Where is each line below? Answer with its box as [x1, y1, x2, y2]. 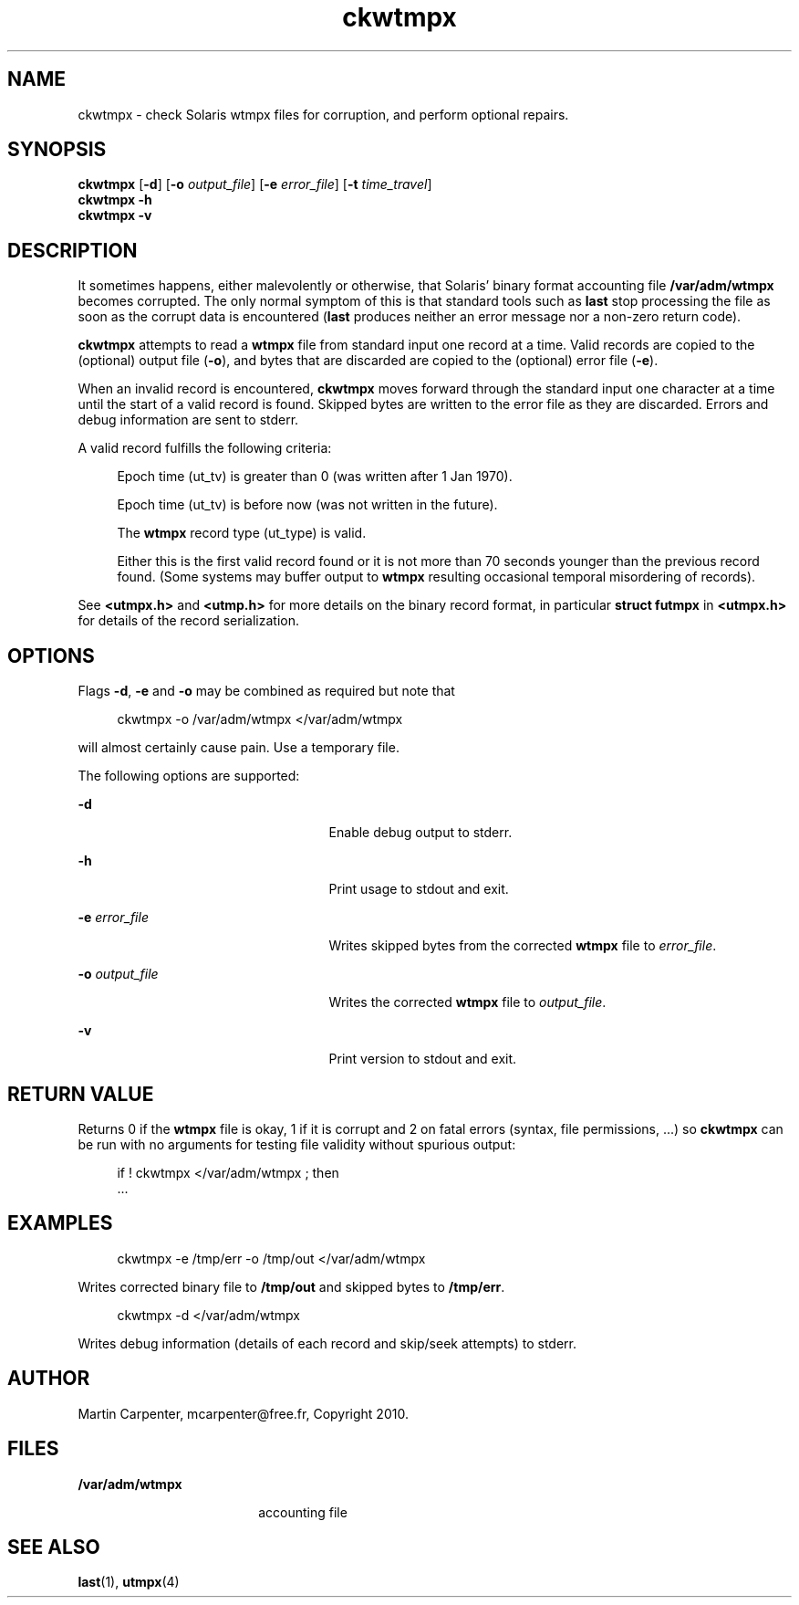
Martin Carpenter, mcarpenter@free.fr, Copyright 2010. [78, 1405, 409, 1421]
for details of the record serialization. [78, 613, 299, 629]
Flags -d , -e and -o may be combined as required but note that [78, 683, 455, 699]
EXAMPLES [7, 1212, 113, 1235]
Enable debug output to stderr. [328, 824, 513, 841]
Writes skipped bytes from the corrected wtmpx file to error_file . [328, 938, 717, 954]
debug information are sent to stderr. [78, 412, 299, 428]
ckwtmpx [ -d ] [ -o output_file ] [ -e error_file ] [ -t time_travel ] [78, 176, 432, 193]
